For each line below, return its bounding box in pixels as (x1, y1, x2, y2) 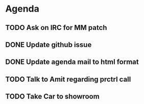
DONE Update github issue (5, 40, 92, 49)
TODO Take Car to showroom (5, 92, 100, 101)
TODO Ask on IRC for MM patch (5, 23, 107, 32)
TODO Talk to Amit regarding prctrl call (5, 75, 131, 84)
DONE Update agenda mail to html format (5, 58, 139, 66)
